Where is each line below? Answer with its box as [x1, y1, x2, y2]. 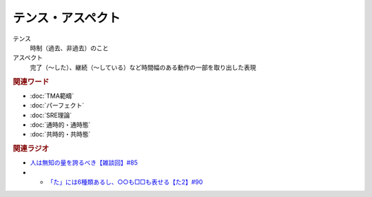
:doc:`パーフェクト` [30, 101, 85, 110]
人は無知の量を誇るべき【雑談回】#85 [30, 158, 138, 167]
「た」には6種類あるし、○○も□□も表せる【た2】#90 [47, 178, 203, 186]
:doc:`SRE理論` [30, 111, 72, 119]
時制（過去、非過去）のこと [30, 43, 109, 52]
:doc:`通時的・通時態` [30, 121, 91, 129]
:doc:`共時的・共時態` [30, 130, 91, 138]
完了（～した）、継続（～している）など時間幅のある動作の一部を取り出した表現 [30, 63, 256, 72]
